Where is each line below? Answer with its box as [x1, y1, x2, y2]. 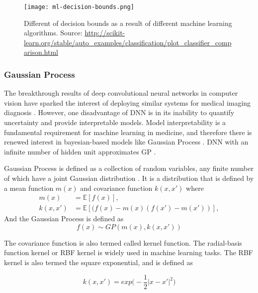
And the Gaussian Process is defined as [4, 213, 124, 224]
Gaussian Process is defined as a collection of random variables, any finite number [4, 163, 254, 173]
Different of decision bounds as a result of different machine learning [24, 17, 232, 28]
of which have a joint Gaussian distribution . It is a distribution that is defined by [4, 173, 254, 183]
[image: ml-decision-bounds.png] [24, 3, 134, 10]
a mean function [4, 182, 54, 193]
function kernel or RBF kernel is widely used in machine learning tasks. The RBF [4, 247, 253, 258]
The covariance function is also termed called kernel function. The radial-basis [4, 237, 242, 248]
